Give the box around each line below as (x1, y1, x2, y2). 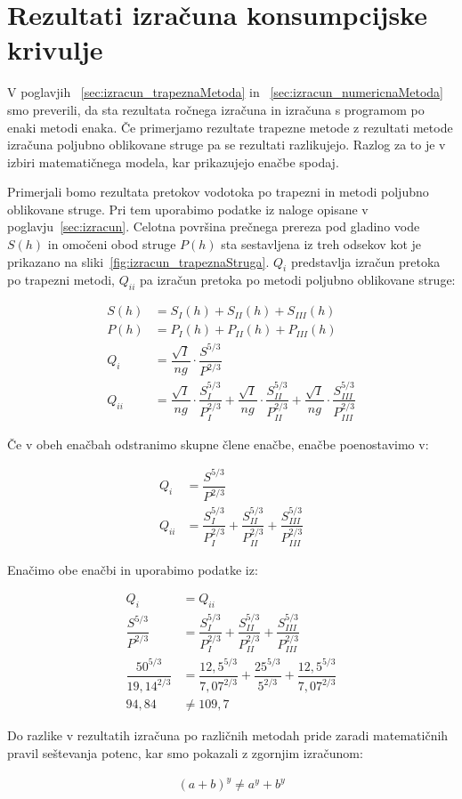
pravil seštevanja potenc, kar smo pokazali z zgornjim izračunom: (7, 743, 363, 762)
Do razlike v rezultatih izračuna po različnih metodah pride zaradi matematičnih (7, 726, 449, 745)
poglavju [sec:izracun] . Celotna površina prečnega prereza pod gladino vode (7, 217, 420, 236)
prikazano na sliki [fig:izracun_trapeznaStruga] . (7, 252, 270, 270)
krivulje (7, 31, 103, 68)
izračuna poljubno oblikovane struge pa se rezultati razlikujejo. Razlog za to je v (7, 135, 446, 154)
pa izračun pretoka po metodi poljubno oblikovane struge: (139, 270, 456, 289)
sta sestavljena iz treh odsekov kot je (221, 235, 422, 254)
